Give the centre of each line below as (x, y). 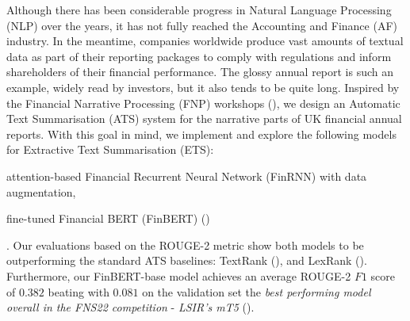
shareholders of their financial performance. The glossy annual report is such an (200, 72)
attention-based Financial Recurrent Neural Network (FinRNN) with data (187, 176)
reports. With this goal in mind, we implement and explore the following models (201, 134)
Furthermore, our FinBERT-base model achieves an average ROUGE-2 (179, 275)
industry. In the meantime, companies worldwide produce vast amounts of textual (205, 41)
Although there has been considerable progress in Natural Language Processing (199, 10)
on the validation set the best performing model (257, 291)
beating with (79, 291)
